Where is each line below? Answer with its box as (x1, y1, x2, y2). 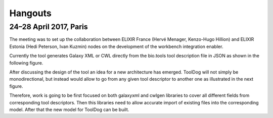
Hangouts (9, 8, 52, 19)
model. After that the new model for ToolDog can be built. (9, 106, 129, 112)
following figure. (9, 60, 43, 66)
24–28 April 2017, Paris (9, 22, 88, 31)
